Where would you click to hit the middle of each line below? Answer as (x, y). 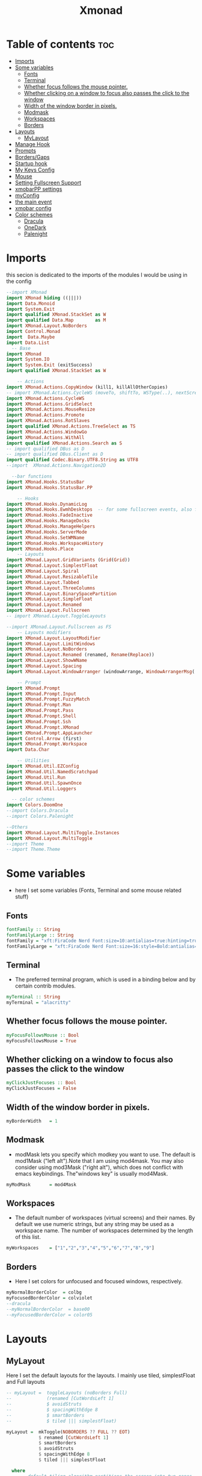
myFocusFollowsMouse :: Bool (43, 1035)
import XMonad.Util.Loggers (41, 789)
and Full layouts (26, 1382)
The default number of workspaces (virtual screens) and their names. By (105, 1218)
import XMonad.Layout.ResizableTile (52, 577)
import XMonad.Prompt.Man (38, 705)
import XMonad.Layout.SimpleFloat (50, 599)
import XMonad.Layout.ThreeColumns (51, 588)
